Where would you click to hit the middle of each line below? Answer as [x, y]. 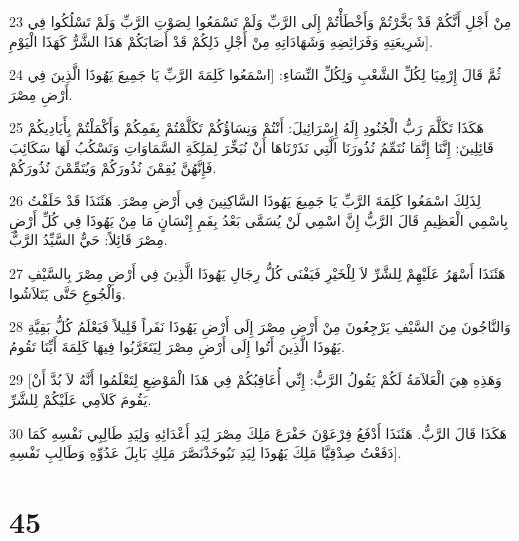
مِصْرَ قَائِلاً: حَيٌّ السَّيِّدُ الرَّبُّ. [88, 239]
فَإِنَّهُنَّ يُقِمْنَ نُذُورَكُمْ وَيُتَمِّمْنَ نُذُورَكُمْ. [113, 166]
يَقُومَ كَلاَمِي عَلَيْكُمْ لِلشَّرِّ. [80, 398]
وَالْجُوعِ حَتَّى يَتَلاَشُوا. [67, 292]
